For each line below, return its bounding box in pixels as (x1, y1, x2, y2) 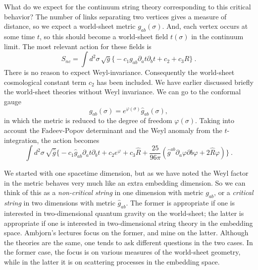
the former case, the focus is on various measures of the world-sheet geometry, (4, 247, 241, 257)
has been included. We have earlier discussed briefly (97, 76, 254, 87)
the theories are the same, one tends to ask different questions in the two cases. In (4, 237, 253, 247)
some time (4, 31, 35, 41)
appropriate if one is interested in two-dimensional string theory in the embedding (4, 217, 253, 228)
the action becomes (41, 135, 100, 145)
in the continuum (191, 31, 244, 41)
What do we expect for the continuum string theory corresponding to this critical (4, 1, 251, 11)
